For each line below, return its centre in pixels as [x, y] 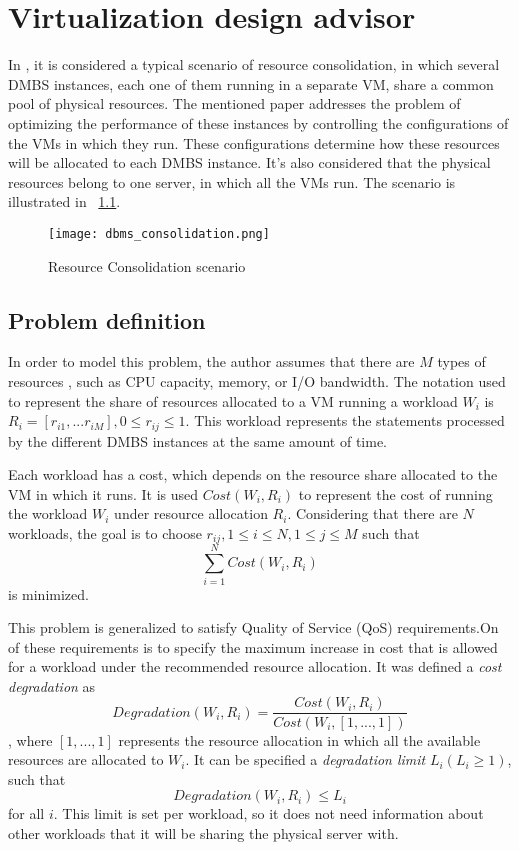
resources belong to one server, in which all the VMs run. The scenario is [232, 181]
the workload [48, 513]
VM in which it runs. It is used [103, 493]
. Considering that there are [372, 513]
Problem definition [107, 319]
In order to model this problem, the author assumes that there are [211, 361]
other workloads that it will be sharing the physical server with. [203, 832]
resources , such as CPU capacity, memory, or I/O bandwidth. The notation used [257, 380]
